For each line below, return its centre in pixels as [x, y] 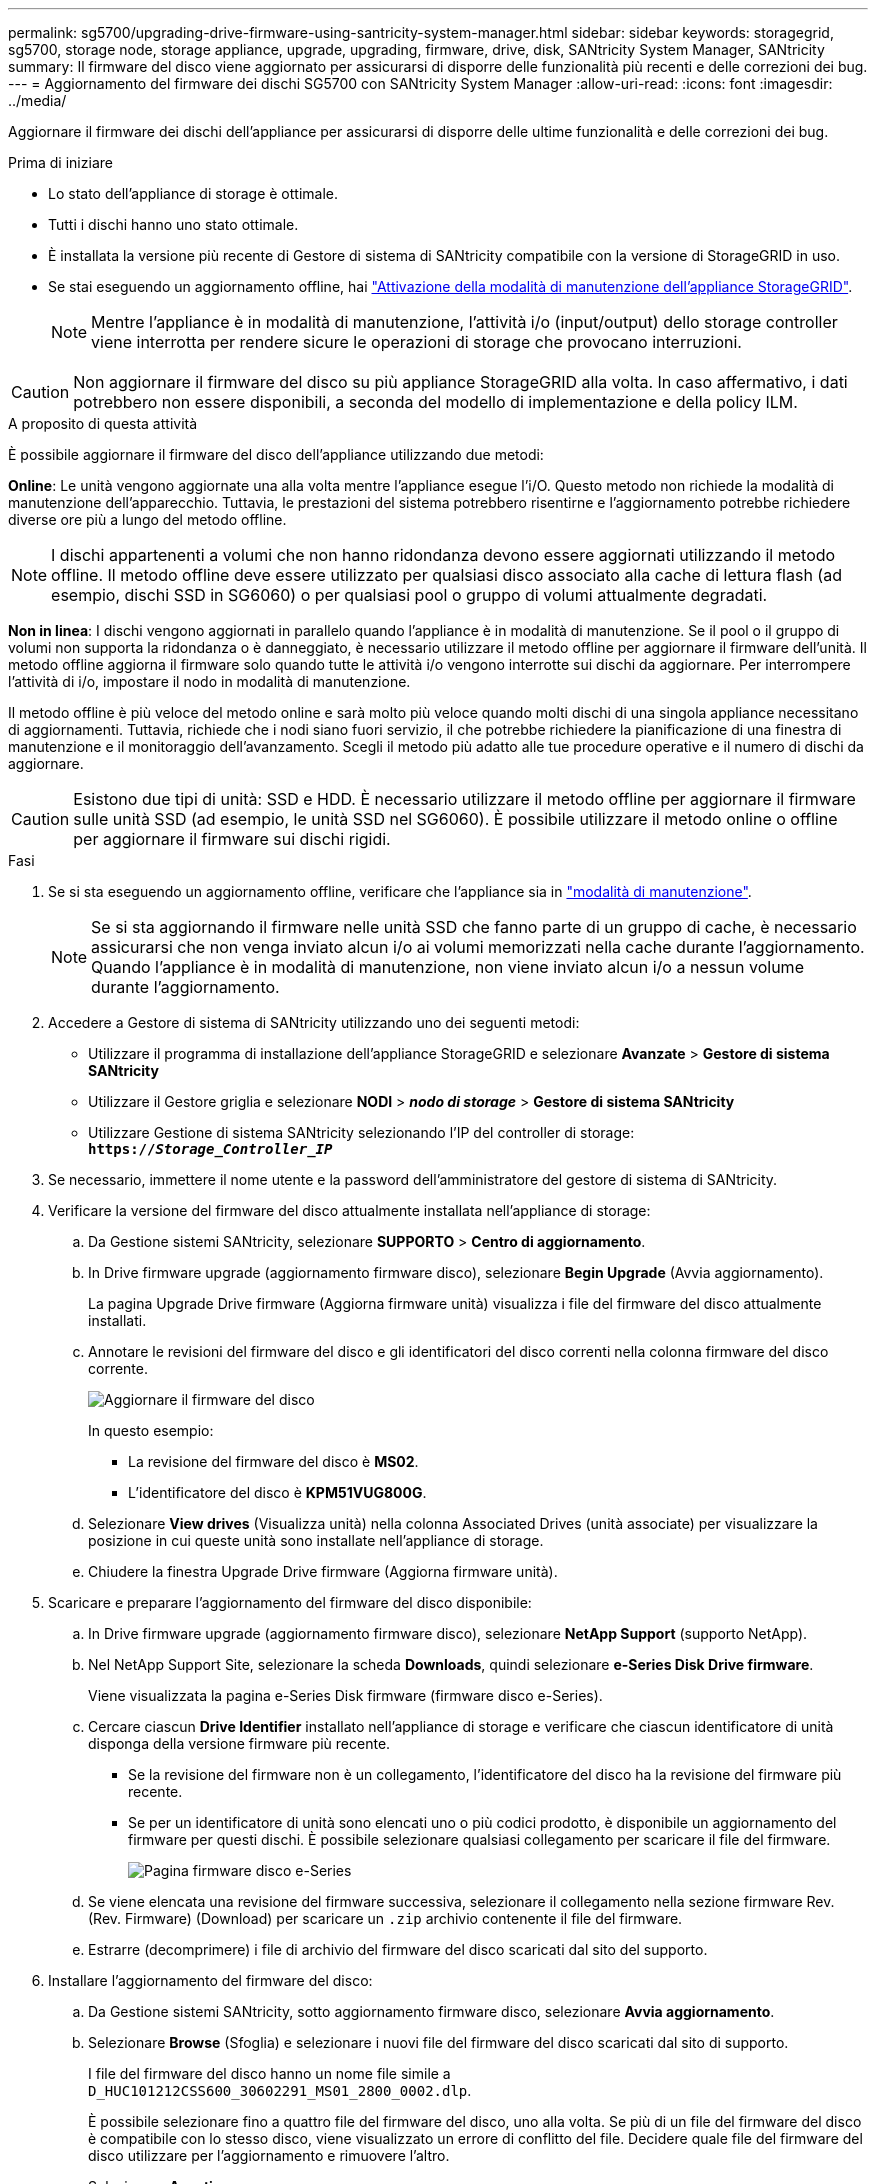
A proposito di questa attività [103, 423]
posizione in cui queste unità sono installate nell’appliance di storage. [316, 1540]
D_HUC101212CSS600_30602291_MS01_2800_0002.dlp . [280, 2090]
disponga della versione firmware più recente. [239, 1743]
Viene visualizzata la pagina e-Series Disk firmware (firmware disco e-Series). [345, 1695]
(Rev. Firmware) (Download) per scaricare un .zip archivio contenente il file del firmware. [385, 1918]
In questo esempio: [151, 1430]
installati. [117, 1320]
